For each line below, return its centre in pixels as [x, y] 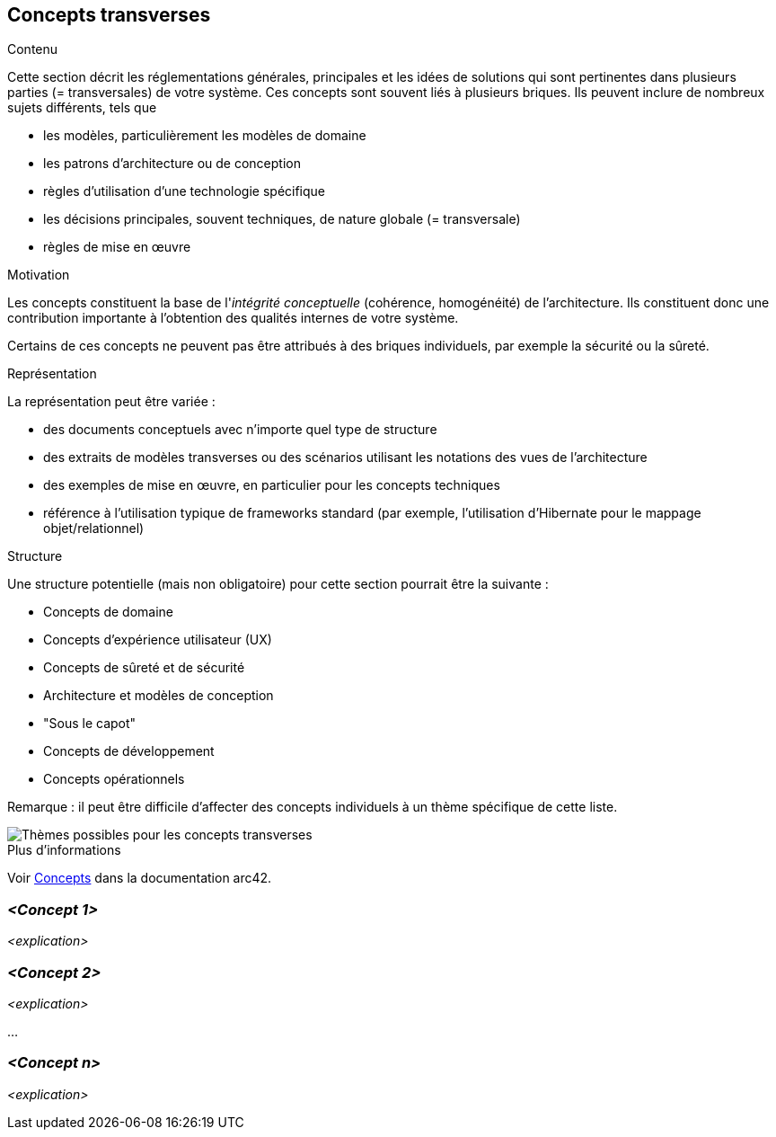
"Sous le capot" [90, 724]
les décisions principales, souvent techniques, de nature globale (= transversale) [282, 219]
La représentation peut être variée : [111, 402]
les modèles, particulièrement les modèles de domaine [205, 136]
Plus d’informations [64, 850]
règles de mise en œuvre [117, 247]
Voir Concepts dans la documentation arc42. [140, 878]
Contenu [33, 49]
